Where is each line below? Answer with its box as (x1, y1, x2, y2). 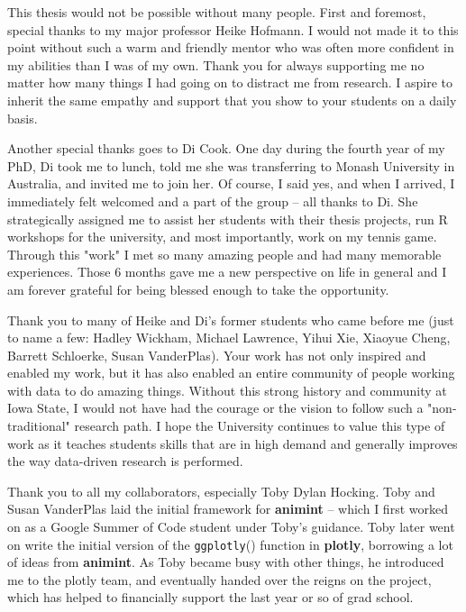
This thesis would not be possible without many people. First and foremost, (7, 3, 426, 21)
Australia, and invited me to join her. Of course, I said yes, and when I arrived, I (7, 174, 455, 193)
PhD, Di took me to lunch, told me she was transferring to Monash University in (7, 156, 455, 175)
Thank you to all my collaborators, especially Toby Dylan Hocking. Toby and (7, 481, 435, 500)
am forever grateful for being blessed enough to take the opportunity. (7, 279, 389, 298)
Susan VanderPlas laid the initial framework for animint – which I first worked (7, 499, 448, 518)
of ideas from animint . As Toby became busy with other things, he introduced (7, 553, 444, 571)
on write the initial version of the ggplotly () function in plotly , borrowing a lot (7, 534, 453, 553)
